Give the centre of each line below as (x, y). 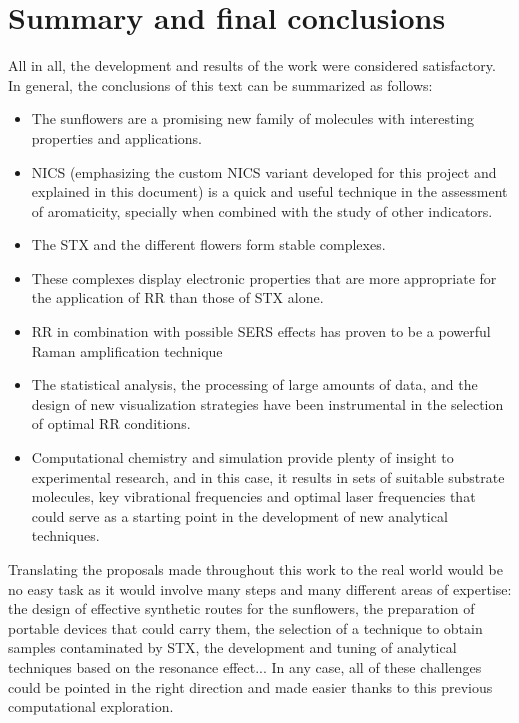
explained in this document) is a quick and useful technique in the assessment (269, 191)
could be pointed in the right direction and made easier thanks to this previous (250, 686)
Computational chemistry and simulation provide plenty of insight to (242, 457)
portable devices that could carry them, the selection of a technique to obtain (245, 627)
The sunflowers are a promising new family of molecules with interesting (253, 118)
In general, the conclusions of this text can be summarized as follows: (220, 84)
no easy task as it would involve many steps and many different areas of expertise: (260, 588)
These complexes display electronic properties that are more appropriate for (264, 277)
